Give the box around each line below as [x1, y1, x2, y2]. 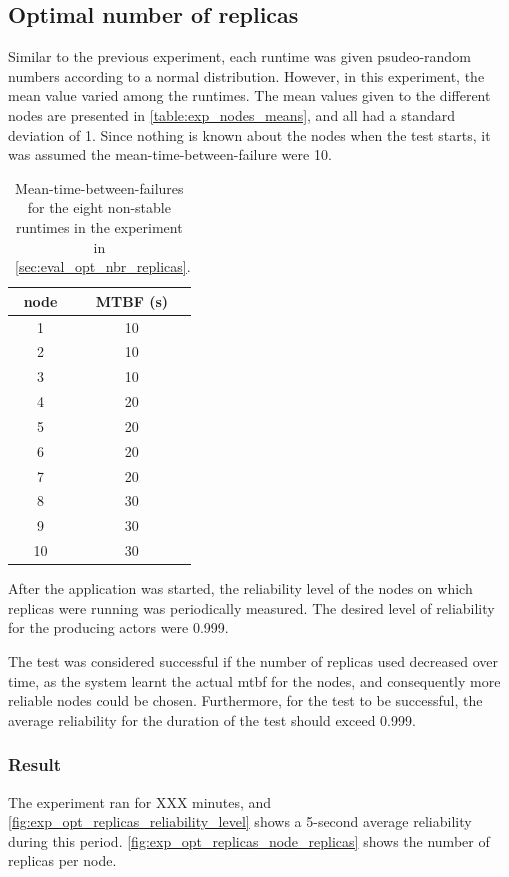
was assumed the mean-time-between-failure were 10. [8, 144, 332, 165]
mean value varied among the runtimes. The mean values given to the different [8, 85, 491, 106]
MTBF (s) [95, 290, 169, 311]
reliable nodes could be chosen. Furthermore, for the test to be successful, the [8, 690, 483, 711]
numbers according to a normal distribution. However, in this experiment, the [8, 65, 485, 86]
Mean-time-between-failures [15, 177, 184, 198]
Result [8, 752, 62, 777]
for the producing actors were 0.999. [8, 617, 229, 638]
